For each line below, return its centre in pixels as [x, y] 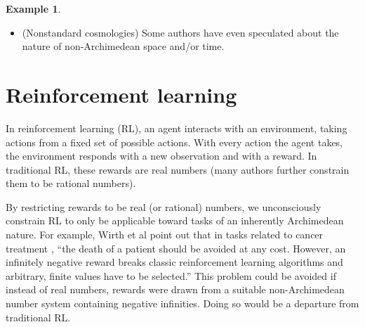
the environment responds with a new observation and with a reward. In [161, 156]
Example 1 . [33, 8]
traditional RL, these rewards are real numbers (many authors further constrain [178, 169]
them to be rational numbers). [71, 183]
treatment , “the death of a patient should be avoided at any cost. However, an [176, 248]
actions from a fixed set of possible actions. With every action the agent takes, [174, 142]
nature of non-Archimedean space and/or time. [123, 46]
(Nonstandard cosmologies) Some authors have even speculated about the [180, 32]
